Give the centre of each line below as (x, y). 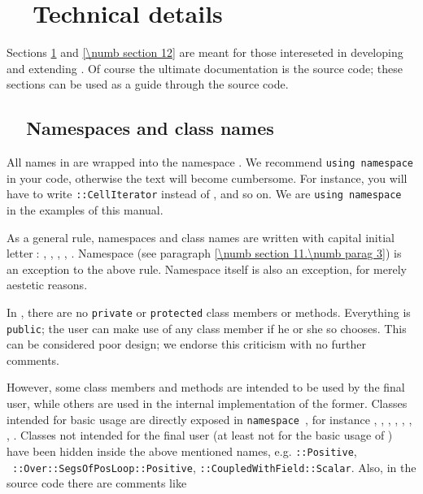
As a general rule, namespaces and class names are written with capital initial (201, 237)
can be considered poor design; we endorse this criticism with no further (187, 344)
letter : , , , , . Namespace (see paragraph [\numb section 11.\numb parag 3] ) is (204, 253)
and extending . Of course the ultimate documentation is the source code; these (205, 68)
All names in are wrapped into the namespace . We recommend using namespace (210, 162)
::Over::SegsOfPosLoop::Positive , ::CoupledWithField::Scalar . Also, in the (214, 467)
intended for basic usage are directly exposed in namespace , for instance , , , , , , (209, 419)
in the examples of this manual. (85, 210)
